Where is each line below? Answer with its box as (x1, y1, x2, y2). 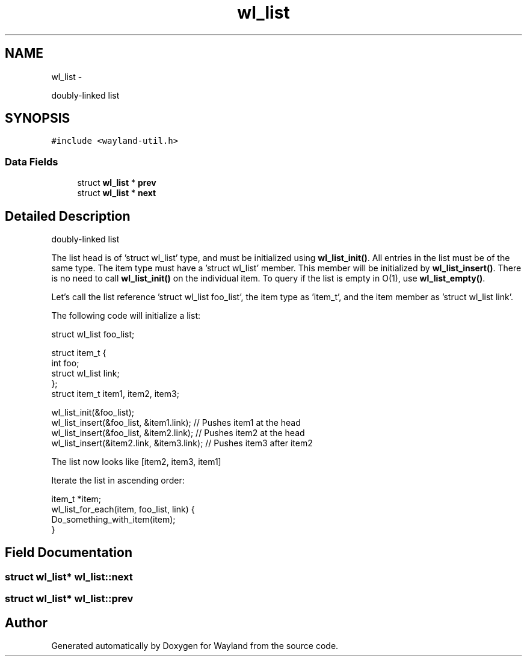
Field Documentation (5, 545, 132, 561)
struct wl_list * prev (77, 177, 156, 188)
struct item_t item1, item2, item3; (51, 389, 179, 399)
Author (5, 615, 48, 630)
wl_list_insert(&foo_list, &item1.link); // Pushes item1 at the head (51, 417, 301, 428)
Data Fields (5, 155, 58, 168)
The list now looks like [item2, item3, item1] (51, 457, 221, 467)
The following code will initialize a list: (51, 310, 201, 321)
